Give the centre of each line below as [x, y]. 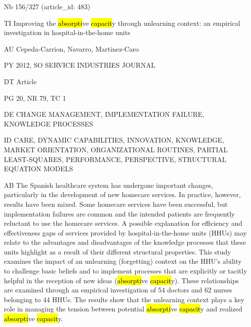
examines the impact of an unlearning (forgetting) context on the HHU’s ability [123, 261]
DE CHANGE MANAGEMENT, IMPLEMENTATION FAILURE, [104, 114]
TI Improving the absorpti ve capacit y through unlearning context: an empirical [122, 23]
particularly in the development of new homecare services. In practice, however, [122, 194]
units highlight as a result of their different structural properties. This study [117, 251]
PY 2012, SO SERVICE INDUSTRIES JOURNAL [80, 65]
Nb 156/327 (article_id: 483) [47, 6]
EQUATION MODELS [38, 169]
